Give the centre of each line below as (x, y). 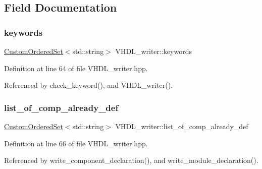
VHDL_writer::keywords (153, 51)
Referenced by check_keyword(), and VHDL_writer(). (89, 85)
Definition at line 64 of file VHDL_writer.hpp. (76, 68)
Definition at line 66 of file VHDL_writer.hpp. (76, 143)
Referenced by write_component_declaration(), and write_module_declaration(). (131, 160)
